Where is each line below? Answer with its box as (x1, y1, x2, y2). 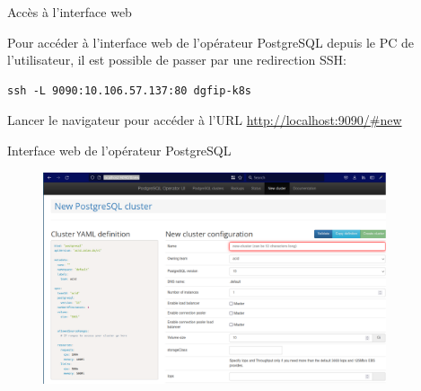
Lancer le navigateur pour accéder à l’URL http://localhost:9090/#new (7, 111, 402, 129)
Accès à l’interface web (7, 3, 132, 21)
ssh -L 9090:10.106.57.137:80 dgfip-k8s (7, 84, 252, 97)
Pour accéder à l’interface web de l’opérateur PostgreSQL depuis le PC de (7, 32, 415, 51)
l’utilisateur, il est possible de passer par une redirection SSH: (7, 50, 346, 69)
